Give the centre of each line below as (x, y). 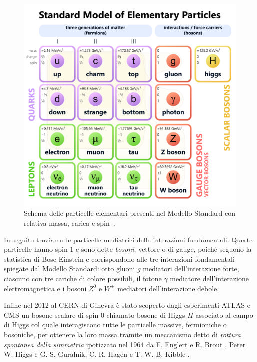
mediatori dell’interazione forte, (191, 269)
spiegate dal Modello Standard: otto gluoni (70, 269)
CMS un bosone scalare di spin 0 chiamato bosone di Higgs (95, 314)
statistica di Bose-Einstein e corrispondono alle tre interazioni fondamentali (119, 259)
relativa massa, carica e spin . (70, 222)
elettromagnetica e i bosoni (45, 288)
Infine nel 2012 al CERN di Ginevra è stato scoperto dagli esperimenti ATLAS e (127, 305)
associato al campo (224, 314)
